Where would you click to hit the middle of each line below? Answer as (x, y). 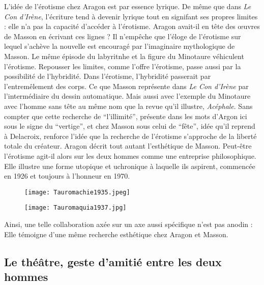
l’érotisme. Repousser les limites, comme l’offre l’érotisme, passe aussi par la (123, 66)
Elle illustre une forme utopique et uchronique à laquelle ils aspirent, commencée (130, 166)
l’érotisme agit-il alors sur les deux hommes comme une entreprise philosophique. (130, 155)
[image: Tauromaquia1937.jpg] (76, 208)
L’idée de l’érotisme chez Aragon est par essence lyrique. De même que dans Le (128, 6)
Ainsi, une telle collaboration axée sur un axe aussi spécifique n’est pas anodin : (128, 224)
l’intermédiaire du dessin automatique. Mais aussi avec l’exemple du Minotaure (127, 96)
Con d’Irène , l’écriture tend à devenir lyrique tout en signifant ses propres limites (131, 16)
